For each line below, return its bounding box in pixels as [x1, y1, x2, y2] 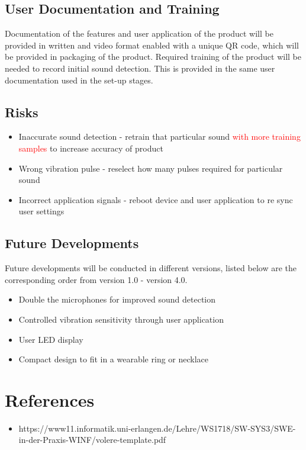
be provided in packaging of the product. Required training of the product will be [5, 50, 301, 63]
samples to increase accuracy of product [18, 142, 163, 154]
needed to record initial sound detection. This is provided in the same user [5, 62, 275, 74]
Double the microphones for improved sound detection [18, 293, 216, 306]
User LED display [18, 333, 83, 345]
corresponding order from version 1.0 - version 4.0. [5, 273, 188, 285]
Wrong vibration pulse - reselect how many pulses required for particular [18, 162, 283, 174]
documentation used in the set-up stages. [5, 73, 153, 86]
